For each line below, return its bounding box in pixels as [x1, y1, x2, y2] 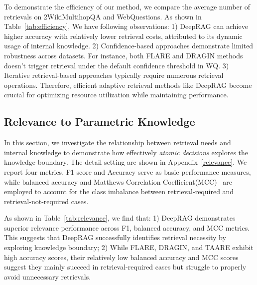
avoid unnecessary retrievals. [4, 271, 91, 282]
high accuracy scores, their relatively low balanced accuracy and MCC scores [4, 252, 239, 262]
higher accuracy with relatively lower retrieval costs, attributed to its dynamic [4, 30, 243, 41]
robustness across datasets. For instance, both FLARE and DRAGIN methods [4, 50, 243, 60]
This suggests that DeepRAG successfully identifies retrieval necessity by [4, 232, 226, 243]
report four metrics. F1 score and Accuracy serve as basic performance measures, [4, 166, 251, 177]
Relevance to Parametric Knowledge [4, 114, 195, 129]
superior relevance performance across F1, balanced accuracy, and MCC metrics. [4, 222, 250, 233]
